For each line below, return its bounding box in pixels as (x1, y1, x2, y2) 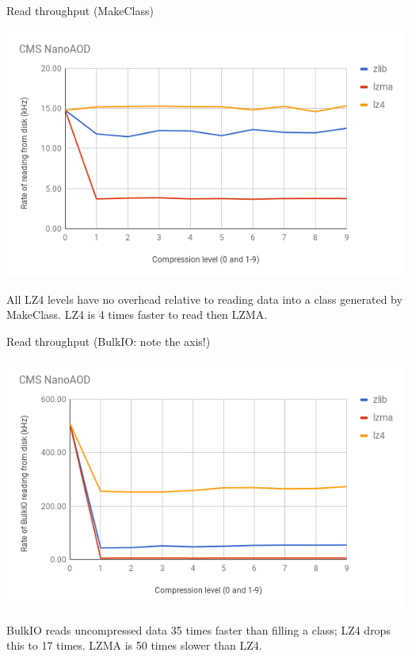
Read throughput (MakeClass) (6, 2, 154, 18)
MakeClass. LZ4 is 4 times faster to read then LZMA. (6, 306, 268, 323)
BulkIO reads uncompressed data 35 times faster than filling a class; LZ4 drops (6, 621, 391, 638)
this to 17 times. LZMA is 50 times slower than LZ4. (6, 637, 262, 654)
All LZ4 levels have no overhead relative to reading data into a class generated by (6, 290, 402, 307)
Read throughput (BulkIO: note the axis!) (6, 333, 211, 349)
